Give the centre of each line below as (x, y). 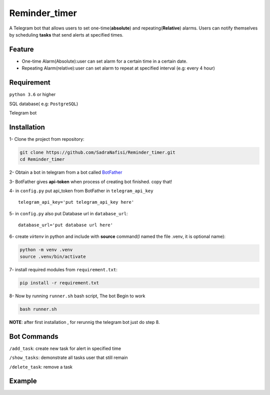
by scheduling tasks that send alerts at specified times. (66, 35)
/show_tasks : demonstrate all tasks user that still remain (68, 357)
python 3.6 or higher (32, 95)
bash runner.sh (38, 309)
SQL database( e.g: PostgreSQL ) (44, 104)
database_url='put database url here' (66, 225)
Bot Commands (34, 336)
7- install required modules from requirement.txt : (63, 269)
